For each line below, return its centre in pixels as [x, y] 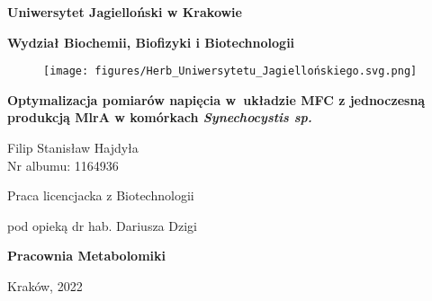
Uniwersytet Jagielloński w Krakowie [125, 12]
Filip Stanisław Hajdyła [73, 148]
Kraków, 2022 [45, 286]
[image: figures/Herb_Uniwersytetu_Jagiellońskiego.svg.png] [230, 71]
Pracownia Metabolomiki [87, 256]
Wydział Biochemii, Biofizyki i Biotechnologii [151, 42]
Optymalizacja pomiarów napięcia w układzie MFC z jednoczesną [216, 99]
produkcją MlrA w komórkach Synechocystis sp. [160, 117]
